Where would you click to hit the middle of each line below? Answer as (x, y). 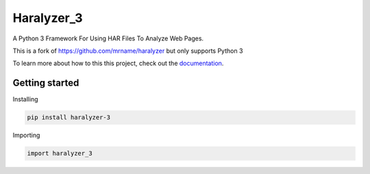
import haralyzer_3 (60, 153)
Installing (25, 99)
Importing (26, 135)
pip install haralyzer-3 (69, 117)
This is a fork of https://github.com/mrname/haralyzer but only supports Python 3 (128, 51)
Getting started (46, 83)
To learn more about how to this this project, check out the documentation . (118, 63)
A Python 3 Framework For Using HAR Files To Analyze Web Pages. (108, 38)
